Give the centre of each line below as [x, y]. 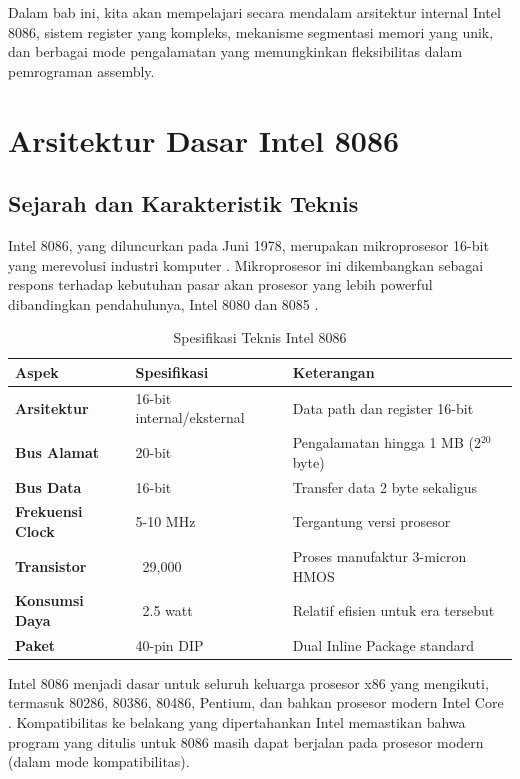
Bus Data [48, 486]
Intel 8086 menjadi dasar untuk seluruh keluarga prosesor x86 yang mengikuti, [248, 682]
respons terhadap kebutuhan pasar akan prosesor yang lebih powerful [220, 284]
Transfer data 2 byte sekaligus [384, 486]
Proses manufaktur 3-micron [379, 555]
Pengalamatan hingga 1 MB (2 [386, 442]
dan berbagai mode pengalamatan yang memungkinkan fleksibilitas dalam [235, 51]
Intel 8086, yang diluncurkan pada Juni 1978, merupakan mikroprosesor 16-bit [248, 244]
